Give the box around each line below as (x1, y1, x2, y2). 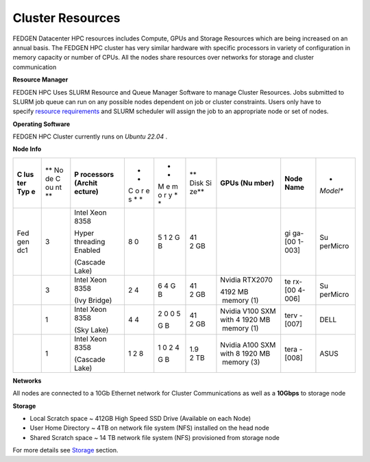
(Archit (74, 178, 98, 188)
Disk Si (189, 178, 212, 188)
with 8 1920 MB (220, 348, 271, 358)
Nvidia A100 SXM (220, 340, 276, 350)
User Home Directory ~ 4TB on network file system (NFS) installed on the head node (29, 424, 270, 432)
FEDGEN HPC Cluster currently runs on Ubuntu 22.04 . (12, 132, 168, 141)
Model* (319, 186, 344, 195)
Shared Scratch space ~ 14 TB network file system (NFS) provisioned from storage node (29, 433, 280, 441)
